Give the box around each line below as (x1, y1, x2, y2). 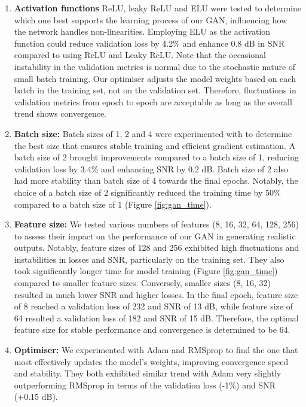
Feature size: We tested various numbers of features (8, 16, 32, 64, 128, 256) (14, 218, 299, 230)
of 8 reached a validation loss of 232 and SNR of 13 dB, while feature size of (14, 300, 293, 312)
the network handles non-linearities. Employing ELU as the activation (14, 25, 271, 38)
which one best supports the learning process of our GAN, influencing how (14, 13, 287, 26)
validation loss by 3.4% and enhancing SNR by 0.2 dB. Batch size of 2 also (14, 162, 289, 175)
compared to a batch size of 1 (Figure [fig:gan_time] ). (14, 198, 212, 210)
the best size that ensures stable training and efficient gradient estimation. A (14, 139, 296, 151)
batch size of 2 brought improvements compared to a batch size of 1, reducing (14, 151, 299, 163)
